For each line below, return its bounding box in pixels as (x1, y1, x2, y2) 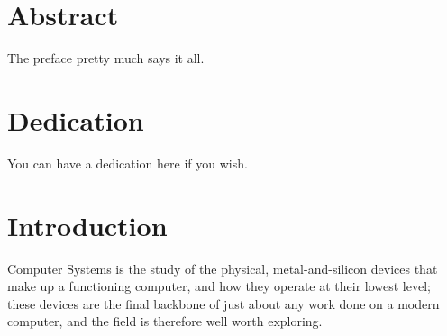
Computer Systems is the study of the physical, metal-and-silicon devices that (7, 259, 438, 277)
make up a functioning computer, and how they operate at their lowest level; (7, 277, 431, 295)
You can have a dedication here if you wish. (7, 153, 248, 172)
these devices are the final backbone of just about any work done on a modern (7, 294, 440, 313)
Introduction (7, 206, 168, 243)
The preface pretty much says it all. (7, 49, 205, 68)
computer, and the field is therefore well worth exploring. (7, 312, 323, 331)
